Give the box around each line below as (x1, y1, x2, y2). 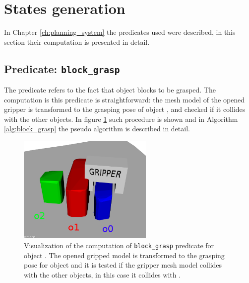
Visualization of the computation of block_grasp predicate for (24, 240, 214, 250)
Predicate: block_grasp (4, 61, 120, 76)
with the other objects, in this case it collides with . (24, 269, 181, 280)
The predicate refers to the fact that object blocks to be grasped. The (4, 85, 216, 95)
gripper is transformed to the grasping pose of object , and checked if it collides (4, 104, 246, 114)
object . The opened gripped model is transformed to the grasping (24, 250, 225, 260)
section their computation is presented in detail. (4, 36, 150, 47)
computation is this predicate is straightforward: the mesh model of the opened (4, 94, 245, 104)
